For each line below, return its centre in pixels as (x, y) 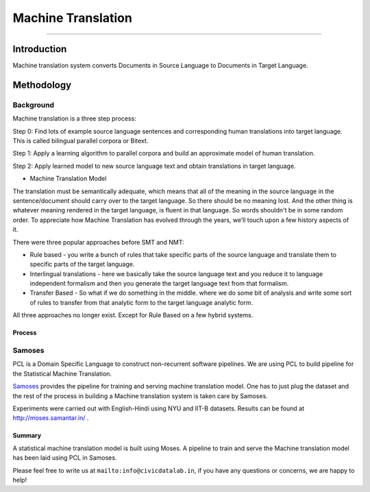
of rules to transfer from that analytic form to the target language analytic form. (141, 302)
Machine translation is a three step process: (74, 119)
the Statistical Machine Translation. (62, 373)
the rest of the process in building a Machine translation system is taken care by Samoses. (140, 396)
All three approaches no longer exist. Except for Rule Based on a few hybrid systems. (133, 315)
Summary (27, 436)
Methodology (42, 85)
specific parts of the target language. (82, 265)
